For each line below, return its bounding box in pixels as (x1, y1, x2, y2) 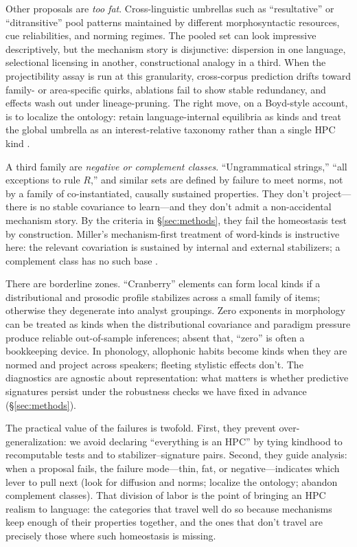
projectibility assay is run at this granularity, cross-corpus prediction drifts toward (5, 68, 352, 82)
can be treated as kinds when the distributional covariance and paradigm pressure (5, 317, 351, 331)
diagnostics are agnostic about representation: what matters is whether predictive (5, 370, 349, 385)
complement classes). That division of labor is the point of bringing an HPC (5, 488, 326, 502)
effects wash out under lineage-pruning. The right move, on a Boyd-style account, (5, 96, 348, 110)
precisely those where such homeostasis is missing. (5, 528, 216, 542)
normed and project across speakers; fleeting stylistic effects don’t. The (5, 357, 303, 371)
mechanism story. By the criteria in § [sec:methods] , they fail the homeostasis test (5, 212, 347, 227)
